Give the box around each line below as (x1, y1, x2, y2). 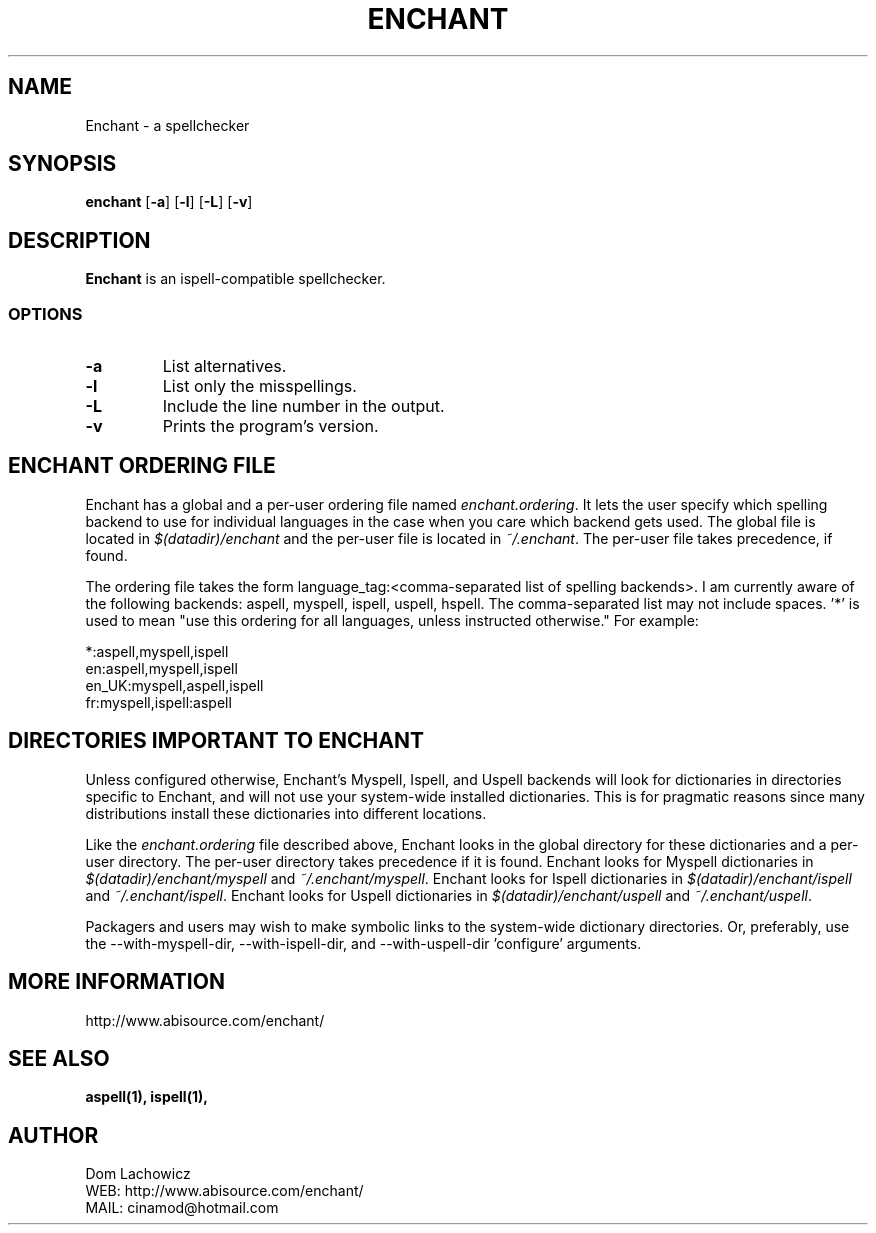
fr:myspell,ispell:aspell (85, 693, 232, 711)
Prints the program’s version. (162, 416, 379, 437)
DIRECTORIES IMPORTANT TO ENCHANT (8, 728, 424, 754)
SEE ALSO (8, 1045, 110, 1071)
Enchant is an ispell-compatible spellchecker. (85, 270, 386, 288)
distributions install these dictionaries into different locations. (85, 804, 487, 822)
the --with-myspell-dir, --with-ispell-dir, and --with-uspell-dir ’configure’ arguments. (85, 934, 642, 952)
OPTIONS (8, 303, 83, 324)
